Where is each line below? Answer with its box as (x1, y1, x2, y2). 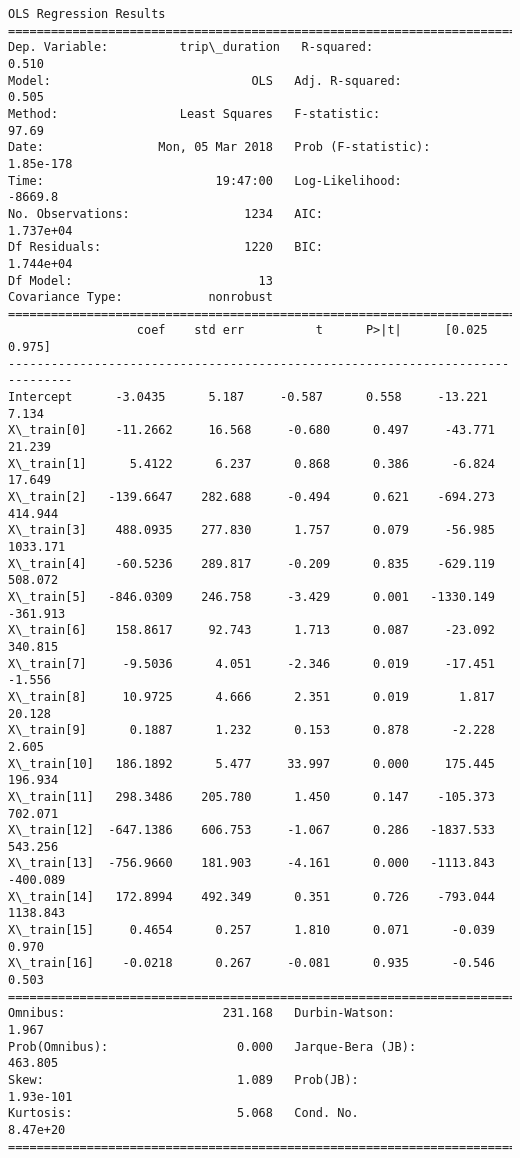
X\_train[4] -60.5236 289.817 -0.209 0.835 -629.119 (8, 556, 495, 571)
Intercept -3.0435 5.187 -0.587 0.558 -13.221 (8, 390, 488, 405)
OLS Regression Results (8, 7, 166, 21)
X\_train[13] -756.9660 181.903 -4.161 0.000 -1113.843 (8, 856, 495, 871)
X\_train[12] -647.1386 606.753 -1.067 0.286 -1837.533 (8, 823, 495, 838)
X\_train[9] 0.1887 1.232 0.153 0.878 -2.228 (8, 723, 495, 738)
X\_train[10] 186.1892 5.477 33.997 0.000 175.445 (8, 756, 495, 771)
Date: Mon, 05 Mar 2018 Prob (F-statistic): (8, 140, 431, 155)
